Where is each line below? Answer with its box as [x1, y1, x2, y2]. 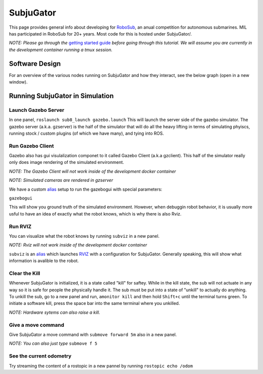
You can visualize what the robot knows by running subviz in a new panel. [9, 233, 160, 239]
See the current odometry [9, 353, 72, 359]
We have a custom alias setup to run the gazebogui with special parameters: [9, 186, 163, 192]
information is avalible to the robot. [9, 258, 79, 264]
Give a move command [9, 321, 64, 328]
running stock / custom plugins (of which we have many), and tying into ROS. [9, 130, 164, 136]
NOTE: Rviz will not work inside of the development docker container [9, 242, 148, 248]
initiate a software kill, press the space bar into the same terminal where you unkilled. [9, 301, 180, 306]
